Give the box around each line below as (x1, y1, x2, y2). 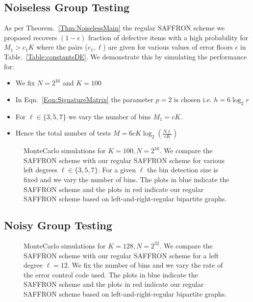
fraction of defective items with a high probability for (88, 32, 249, 42)
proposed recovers (4, 32, 57, 42)
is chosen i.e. (174, 94, 212, 104)
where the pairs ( (36, 42, 88, 52)
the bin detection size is (147, 165, 218, 175)
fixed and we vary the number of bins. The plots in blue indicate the (24, 174, 229, 184)
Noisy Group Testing (4, 218, 112, 233)
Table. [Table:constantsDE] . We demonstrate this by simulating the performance (4, 51, 247, 61)
